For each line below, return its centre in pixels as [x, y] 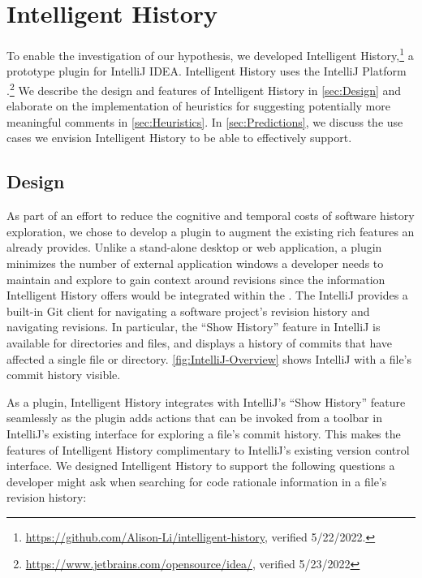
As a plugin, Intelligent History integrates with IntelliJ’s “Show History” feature [206, 401]
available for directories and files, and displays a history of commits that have [200, 342]
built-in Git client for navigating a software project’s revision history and [188, 311]
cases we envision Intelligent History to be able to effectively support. [179, 138]
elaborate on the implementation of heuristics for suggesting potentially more [198, 106]
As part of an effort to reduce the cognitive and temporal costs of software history [211, 216]
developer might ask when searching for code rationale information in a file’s [197, 481]
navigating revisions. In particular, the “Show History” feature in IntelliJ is [194, 327]
